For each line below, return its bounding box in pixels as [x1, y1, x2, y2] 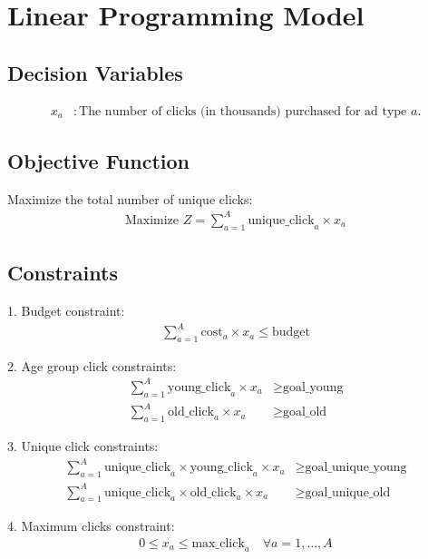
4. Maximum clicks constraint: [7, 516, 175, 535]
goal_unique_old [305, 485, 391, 499]
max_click [191, 536, 245, 550]
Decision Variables [7, 58, 183, 86]
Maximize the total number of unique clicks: [7, 189, 253, 208]
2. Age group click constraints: [7, 356, 177, 375]
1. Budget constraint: [7, 300, 125, 319]
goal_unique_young [305, 461, 407, 475]
